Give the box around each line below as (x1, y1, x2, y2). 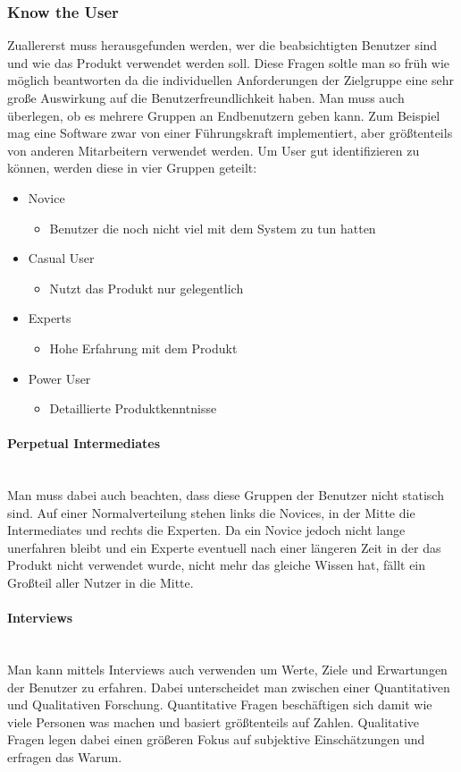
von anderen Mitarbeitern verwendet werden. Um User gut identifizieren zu (7, 140, 420, 159)
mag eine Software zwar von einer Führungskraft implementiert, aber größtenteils (7, 123, 453, 142)
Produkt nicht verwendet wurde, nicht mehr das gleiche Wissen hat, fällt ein (7, 556, 426, 574)
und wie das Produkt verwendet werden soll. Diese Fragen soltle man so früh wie (7, 53, 450, 72)
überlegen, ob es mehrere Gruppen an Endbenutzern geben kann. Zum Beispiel (7, 106, 440, 124)
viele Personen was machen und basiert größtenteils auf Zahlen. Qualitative (7, 712, 420, 731)
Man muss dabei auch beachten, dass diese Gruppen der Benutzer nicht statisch (7, 486, 444, 505)
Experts (28, 309, 71, 327)
